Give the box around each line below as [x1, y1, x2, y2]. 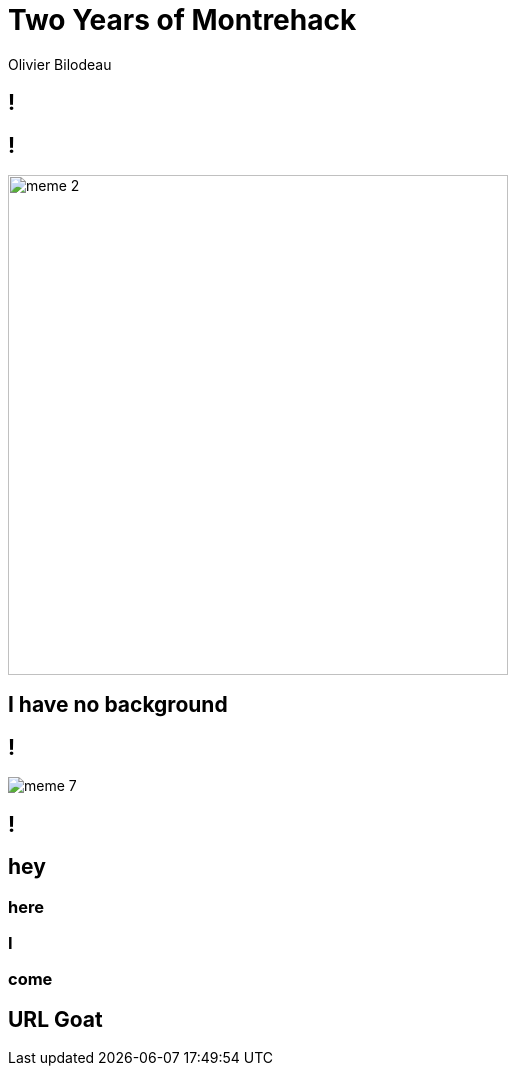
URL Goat [8, 1006, 103, 1032]
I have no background [8, 692, 228, 718]
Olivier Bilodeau [8, 55, 112, 73]
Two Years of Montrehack [8, 3, 357, 37]
